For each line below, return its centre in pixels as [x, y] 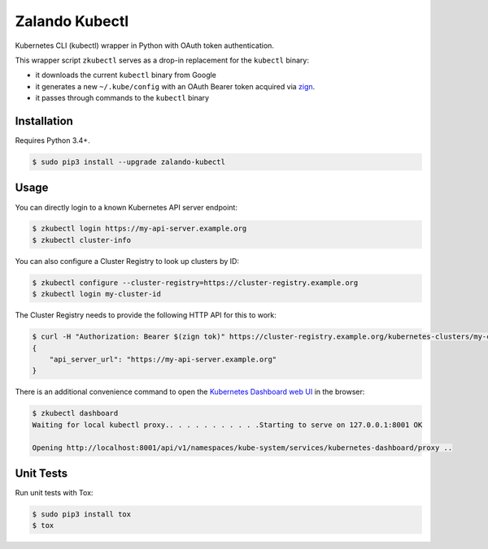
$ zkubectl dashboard [75, 413]
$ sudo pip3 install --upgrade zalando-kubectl [129, 162]
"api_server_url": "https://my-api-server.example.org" [163, 359]
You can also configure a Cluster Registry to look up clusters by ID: [127, 261]
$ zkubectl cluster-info [82, 240]
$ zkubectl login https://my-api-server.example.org [139, 229]
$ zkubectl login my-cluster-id [97, 294]
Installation [44, 121]
